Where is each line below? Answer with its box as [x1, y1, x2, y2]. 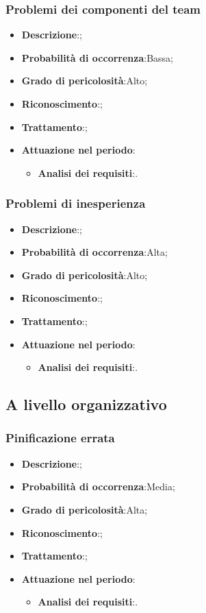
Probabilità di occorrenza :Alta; [21, 245, 168, 259]
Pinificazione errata [5, 429, 115, 446]
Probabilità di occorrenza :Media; [21, 479, 175, 494]
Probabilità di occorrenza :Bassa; [21, 50, 173, 64]
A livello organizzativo [5, 394, 167, 415]
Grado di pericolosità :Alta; [21, 502, 148, 516]
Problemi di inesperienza [5, 195, 146, 212]
